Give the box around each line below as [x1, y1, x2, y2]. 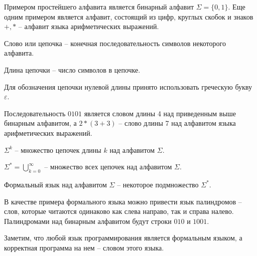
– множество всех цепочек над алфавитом [44, 161, 172, 172]
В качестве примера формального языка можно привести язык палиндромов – [4, 196, 242, 206]
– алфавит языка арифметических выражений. [18, 21, 159, 32]
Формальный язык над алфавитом [4, 179, 107, 189]
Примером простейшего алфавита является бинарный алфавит [4, 2, 194, 12]
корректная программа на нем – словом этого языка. [4, 242, 164, 252]
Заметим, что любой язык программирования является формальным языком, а [4, 232, 242, 243]
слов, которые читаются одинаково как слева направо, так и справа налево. [4, 206, 234, 216]
